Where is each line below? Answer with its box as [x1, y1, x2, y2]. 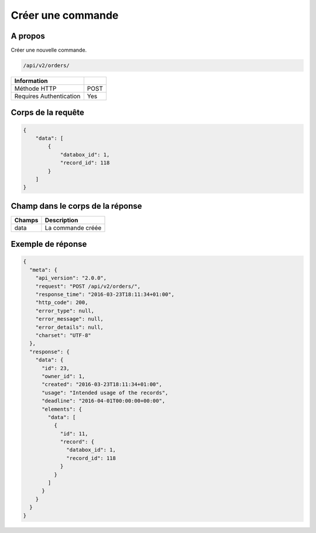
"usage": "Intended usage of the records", [42, 389, 169, 396]
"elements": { [42, 405, 82, 412]
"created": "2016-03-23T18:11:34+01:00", [42, 381, 162, 388]
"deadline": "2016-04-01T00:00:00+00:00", [42, 398, 166, 404]
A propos [11, 31, 45, 41]
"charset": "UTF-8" [35, 332, 92, 339]
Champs [14, 216, 39, 224]
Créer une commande [11, 9, 119, 22]
